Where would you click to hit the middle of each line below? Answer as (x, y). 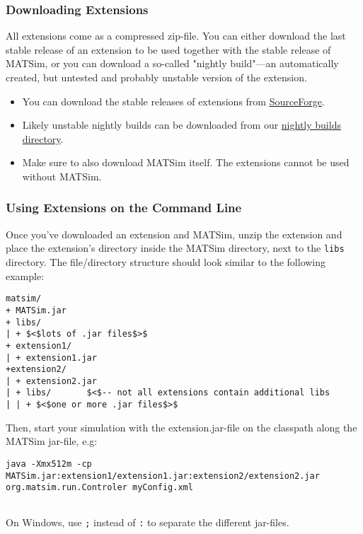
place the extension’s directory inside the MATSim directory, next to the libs (175, 248)
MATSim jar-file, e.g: (52, 441)
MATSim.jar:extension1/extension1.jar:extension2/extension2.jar (163, 476)
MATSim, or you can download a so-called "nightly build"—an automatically (172, 63)
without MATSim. (62, 176)
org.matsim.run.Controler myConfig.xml (99, 488)
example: (25, 275)
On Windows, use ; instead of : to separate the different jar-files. (148, 522)
